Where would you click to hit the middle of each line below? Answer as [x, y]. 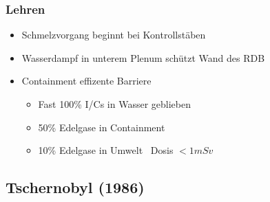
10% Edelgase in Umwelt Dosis [106, 150]
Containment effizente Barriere [86, 81]
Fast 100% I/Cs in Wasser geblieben [115, 104]
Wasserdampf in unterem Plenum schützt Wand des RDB [143, 57]
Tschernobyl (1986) [75, 187]
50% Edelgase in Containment [102, 127]
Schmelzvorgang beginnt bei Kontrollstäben [114, 35]
